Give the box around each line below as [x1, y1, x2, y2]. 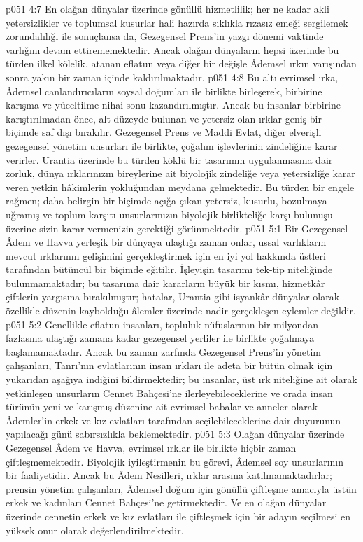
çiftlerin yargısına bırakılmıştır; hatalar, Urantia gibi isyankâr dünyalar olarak [6, 289, 340, 304]
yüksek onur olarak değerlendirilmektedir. [6, 522, 184, 537]
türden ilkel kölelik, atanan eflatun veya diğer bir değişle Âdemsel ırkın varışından [6, 56, 357, 71]
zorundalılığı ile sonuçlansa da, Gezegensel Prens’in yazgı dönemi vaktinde [6, 29, 324, 43]
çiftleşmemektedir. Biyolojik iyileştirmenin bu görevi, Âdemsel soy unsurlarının [6, 454, 344, 468]
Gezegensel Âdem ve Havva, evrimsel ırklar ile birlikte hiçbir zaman [6, 440, 297, 454]
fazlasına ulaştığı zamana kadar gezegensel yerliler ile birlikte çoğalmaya [6, 331, 315, 345]
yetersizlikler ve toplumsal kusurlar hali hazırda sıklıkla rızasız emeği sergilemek [6, 15, 348, 29]
